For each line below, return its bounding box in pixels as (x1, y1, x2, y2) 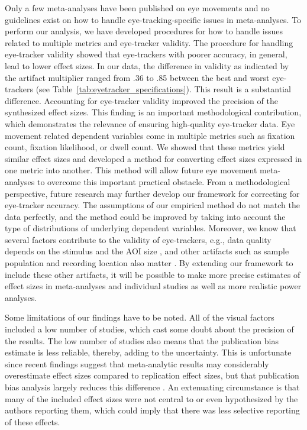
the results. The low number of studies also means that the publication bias (5, 334, 279, 347)
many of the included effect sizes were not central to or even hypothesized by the (5, 392, 298, 405)
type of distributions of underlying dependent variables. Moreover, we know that (5, 222, 296, 234)
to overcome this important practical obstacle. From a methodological (37, 175, 290, 187)
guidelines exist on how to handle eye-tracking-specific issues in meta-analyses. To (5, 13, 302, 25)
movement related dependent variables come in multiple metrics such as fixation (5, 129, 295, 141)
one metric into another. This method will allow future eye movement (5, 164, 257, 176)
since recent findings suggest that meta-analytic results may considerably (5, 357, 269, 370)
